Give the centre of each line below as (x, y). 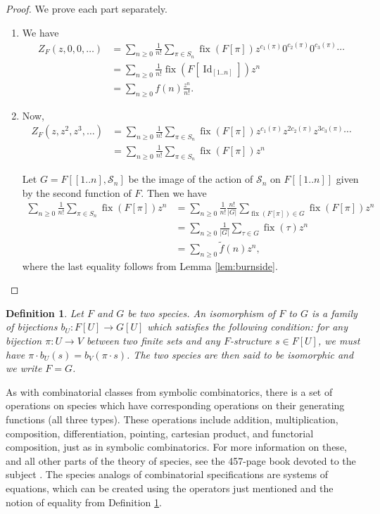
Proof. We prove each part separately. (87, 8)
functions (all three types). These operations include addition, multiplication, (172, 419)
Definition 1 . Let (45, 313)
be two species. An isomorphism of (202, 313)
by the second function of (77, 192)
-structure (251, 341)
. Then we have (174, 192)
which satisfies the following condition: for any (247, 327)
